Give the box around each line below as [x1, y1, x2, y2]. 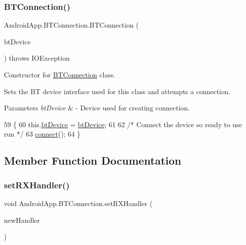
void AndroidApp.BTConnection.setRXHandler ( [4, 198, 153, 208]
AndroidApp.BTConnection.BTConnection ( [4, 20, 139, 30]
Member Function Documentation [4, 153, 182, 168]
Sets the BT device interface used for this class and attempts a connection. [4, 86, 231, 96]
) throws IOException [4, 53, 70, 63]
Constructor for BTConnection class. [4, 70, 116, 79]
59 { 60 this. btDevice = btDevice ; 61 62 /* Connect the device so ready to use [4, 119, 243, 129]
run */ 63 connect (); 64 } [4, 129, 81, 139]
